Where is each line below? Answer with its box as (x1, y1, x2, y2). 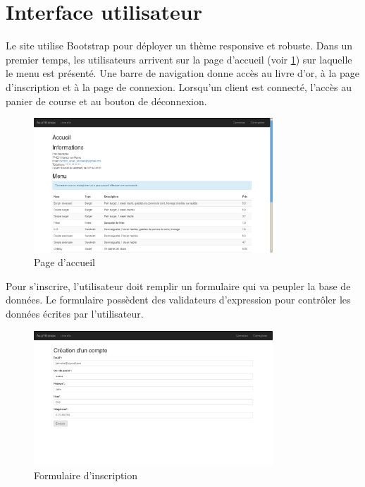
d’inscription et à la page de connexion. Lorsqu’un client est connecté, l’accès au (6, 79, 352, 94)
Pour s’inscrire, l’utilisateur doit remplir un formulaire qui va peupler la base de (6, 278, 351, 293)
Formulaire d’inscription (34, 467, 138, 482)
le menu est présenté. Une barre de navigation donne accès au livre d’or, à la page (6, 66, 360, 80)
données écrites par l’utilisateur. (6, 306, 144, 320)
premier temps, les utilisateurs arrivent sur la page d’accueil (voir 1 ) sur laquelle (6, 52, 352, 66)
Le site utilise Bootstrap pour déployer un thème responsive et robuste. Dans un (6, 38, 353, 53)
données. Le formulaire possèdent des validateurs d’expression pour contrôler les (6, 292, 351, 307)
